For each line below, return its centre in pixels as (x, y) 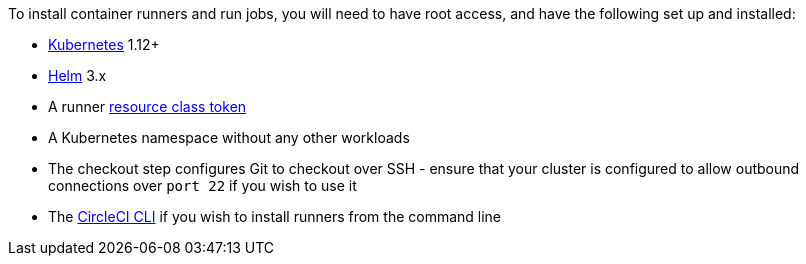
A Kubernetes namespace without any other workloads (229, 137)
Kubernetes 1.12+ (104, 44)
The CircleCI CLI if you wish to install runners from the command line (275, 216)
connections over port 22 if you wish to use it (202, 185)
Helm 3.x (77, 75)
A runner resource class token (147, 106)
